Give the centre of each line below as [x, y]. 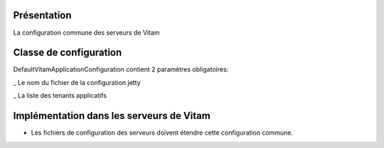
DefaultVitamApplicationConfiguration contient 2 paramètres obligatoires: [121, 69]
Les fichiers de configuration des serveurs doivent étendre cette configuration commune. [162, 133]
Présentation [42, 15]
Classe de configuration [68, 53]
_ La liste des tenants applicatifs [60, 96]
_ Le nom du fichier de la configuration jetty [77, 82]
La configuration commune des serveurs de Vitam [86, 33]
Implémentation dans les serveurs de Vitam [112, 116]
